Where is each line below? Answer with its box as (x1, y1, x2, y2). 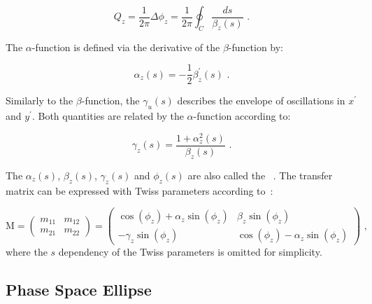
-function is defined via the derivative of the (31, 39, 220, 54)
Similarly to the (6, 93, 73, 108)
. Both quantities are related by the (31, 109, 184, 123)
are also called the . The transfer (187, 167, 333, 182)
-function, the (81, 93, 140, 108)
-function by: (228, 39, 284, 54)
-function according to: (193, 109, 291, 123)
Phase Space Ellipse (6, 279, 152, 300)
